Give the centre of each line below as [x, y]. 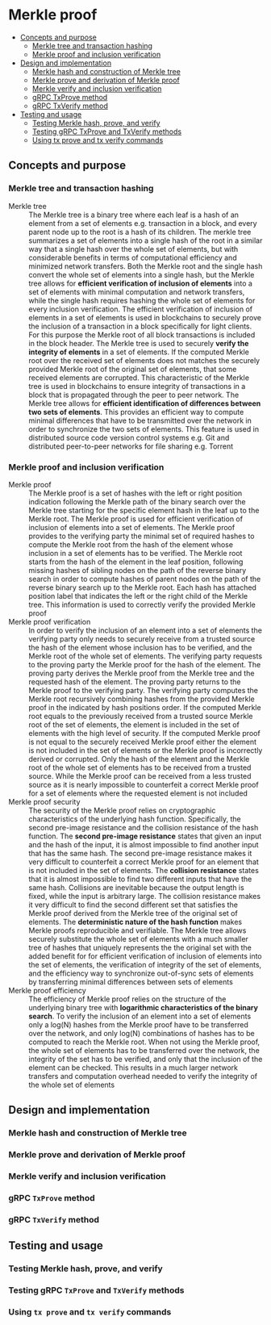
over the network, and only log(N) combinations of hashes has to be [142, 1033]
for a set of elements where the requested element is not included [138, 793]
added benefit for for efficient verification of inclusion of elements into [145, 956]
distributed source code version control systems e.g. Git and [129, 437]
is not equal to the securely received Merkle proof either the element [142, 742]
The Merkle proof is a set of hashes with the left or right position [135, 493]
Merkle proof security [44, 801]
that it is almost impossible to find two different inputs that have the [140, 879]
